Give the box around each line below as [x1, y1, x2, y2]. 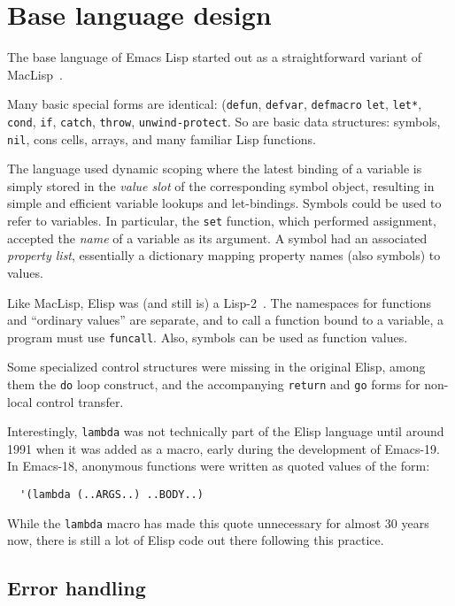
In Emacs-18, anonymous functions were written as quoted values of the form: [7, 456, 430, 475]
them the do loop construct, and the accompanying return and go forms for [7, 374, 420, 393]
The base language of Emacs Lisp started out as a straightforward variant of [7, 48, 422, 66]
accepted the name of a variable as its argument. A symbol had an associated [7, 228, 428, 247]
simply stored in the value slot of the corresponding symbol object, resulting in [7, 176, 435, 195]
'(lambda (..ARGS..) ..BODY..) [19, 488, 204, 502]
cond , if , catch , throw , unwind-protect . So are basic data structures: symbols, [7, 111, 441, 130]
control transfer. [36, 392, 124, 410]
